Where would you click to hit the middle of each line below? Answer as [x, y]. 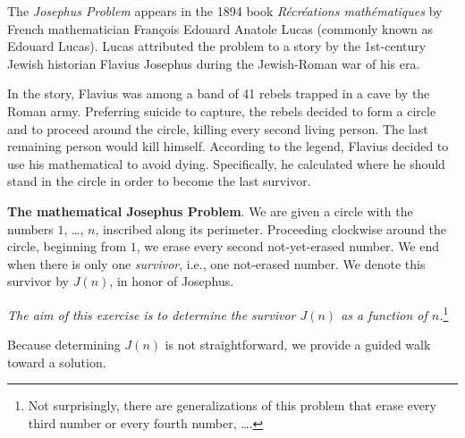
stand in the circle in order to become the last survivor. [159, 181]
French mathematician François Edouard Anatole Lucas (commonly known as [220, 28]
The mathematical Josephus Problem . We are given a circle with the [210, 211]
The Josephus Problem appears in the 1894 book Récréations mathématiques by [225, 11]
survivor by [38, 281]
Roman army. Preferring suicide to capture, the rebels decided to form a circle [222, 110]
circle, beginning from [67, 246]
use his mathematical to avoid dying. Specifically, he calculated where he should [226, 163]
